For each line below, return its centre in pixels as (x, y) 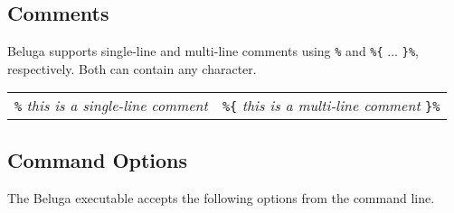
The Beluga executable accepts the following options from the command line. (221, 197)
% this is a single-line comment (111, 106)
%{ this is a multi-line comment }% (331, 106)
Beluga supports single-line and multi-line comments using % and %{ (195, 51)
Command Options (98, 159)
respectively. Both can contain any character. (132, 68)
